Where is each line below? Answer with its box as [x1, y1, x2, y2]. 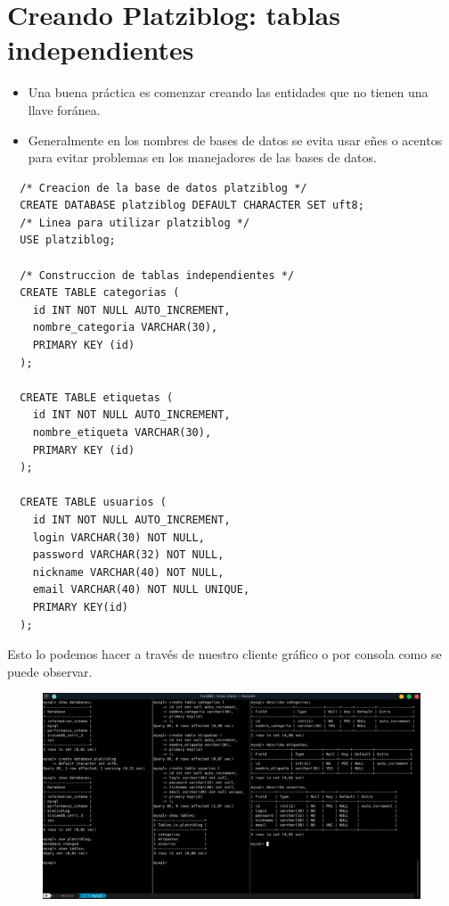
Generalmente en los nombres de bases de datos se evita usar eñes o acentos [28, 130, 443, 149]
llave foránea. [28, 100, 101, 119]
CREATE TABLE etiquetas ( [20, 391, 174, 404]
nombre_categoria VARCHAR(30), [32, 321, 218, 334]
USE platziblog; [20, 234, 116, 247]
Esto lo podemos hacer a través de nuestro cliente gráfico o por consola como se [7, 645, 442, 663]
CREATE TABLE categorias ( [20, 286, 180, 300]
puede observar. [7, 662, 93, 680]
